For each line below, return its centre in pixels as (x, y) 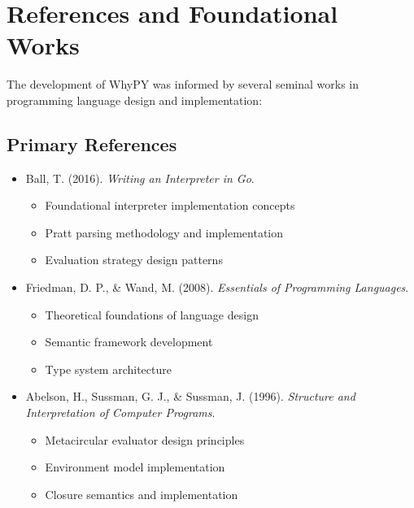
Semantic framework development (129, 342)
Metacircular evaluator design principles (145, 439)
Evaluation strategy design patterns (134, 260)
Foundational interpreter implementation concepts (170, 205)
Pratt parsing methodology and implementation (164, 232)
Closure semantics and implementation (142, 494)
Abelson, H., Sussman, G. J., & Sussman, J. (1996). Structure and (190, 396)
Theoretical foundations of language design (152, 314)
